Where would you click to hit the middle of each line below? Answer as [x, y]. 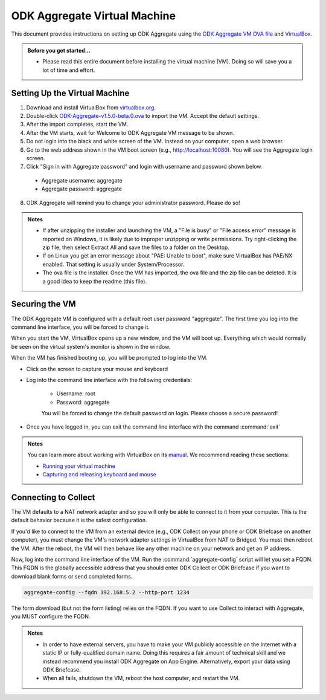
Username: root [76, 394]
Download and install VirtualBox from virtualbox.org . [91, 107]
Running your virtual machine [79, 466]
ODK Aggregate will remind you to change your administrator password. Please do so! [133, 203]
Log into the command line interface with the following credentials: [109, 380]
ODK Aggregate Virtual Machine [94, 16]
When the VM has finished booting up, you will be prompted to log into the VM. [109, 358]
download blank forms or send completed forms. [72, 576]
